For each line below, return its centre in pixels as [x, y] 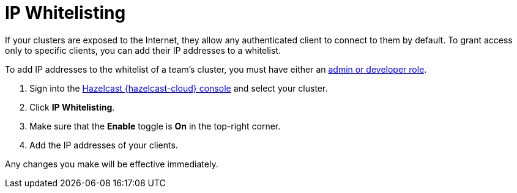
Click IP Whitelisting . [72, 107]
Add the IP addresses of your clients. [104, 145]
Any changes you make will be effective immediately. [112, 164]
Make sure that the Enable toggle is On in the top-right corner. [155, 126]
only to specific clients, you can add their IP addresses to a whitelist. [143, 50]
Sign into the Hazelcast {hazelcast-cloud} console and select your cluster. [179, 88]
